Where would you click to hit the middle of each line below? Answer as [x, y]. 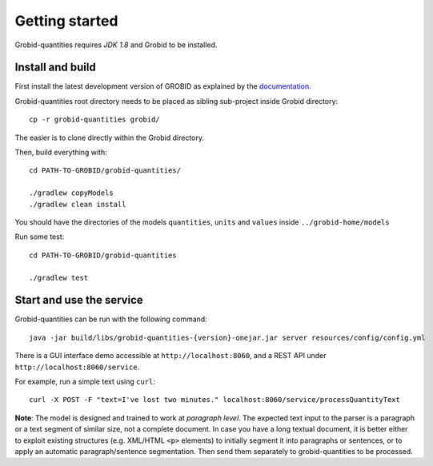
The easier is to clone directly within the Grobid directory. [109, 137]
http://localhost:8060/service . [77, 367]
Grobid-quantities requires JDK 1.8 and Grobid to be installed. [116, 45]
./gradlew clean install [78, 204]
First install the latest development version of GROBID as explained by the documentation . [163, 86]
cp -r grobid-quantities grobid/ [94, 119]
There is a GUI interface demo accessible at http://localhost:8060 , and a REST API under [170, 356]
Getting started [66, 21]
